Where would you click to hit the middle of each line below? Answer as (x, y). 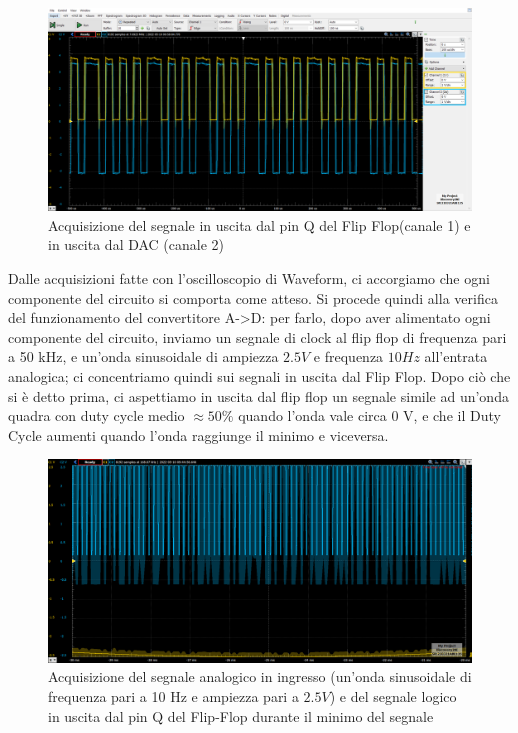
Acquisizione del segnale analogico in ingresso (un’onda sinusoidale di (260, 676)
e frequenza (348, 356)
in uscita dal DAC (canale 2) (136, 244)
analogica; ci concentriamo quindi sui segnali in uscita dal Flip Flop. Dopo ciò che (259, 376)
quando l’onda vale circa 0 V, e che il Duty (369, 415)
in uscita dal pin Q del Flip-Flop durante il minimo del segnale (241, 715)
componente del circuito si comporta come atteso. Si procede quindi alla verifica (253, 297)
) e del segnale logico (393, 695)
